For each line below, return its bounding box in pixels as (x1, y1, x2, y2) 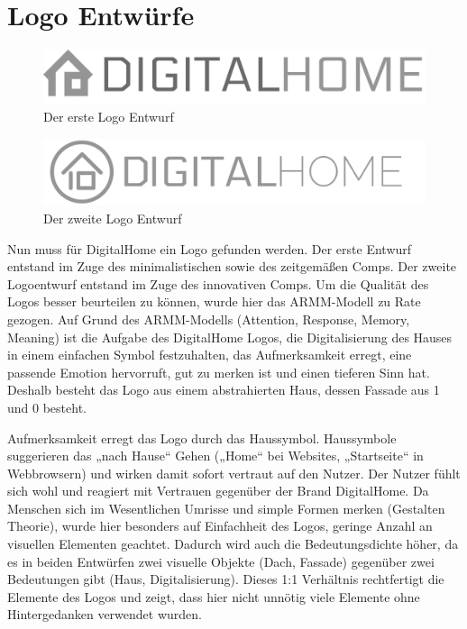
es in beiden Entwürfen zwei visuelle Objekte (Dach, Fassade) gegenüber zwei (7, 552, 435, 570)
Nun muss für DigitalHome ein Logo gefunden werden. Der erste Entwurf (7, 239, 412, 258)
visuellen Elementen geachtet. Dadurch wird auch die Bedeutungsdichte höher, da (7, 534, 459, 553)
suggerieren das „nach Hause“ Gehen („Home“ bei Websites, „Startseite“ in (7, 446, 424, 465)
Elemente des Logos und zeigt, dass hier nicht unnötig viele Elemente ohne (7, 587, 420, 606)
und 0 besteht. (7, 397, 87, 416)
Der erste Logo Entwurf (43, 107, 174, 126)
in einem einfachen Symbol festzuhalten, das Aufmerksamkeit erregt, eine (7, 345, 412, 364)
